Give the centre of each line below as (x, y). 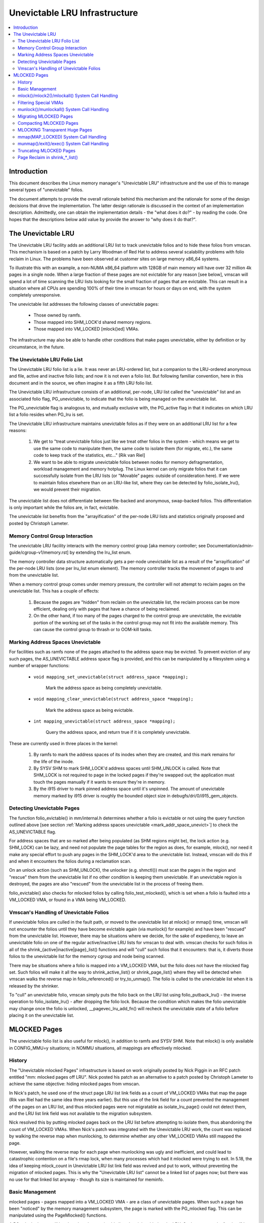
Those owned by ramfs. (57, 315)
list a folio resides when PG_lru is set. (46, 415)
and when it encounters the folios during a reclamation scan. (70, 861)
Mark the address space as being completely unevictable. (104, 688)
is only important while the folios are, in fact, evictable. (64, 507)
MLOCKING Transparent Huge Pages (55, 130)
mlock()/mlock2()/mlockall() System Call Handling (68, 96)
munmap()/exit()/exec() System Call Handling (63, 144)
